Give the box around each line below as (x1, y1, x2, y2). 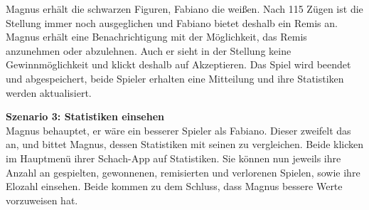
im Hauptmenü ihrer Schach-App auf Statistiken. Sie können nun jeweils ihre (6, 150, 341, 165)
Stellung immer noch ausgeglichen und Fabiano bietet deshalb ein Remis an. (6, 15, 338, 30)
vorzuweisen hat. (6, 192, 78, 207)
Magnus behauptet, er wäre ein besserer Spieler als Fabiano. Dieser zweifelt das (6, 122, 351, 137)
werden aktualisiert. (6, 85, 92, 100)
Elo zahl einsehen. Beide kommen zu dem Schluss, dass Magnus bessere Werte (6, 179, 343, 194)
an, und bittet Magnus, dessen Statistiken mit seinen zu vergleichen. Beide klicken (6, 137, 364, 152)
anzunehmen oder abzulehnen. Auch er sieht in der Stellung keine (6, 43, 292, 58)
